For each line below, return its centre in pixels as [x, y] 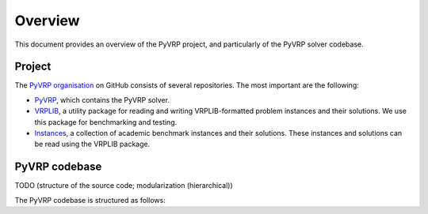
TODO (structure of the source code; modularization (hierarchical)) [124, 186]
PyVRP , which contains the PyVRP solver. [102, 99]
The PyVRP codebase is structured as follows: [90, 200]
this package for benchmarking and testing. [106, 122]
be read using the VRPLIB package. [92, 144]
